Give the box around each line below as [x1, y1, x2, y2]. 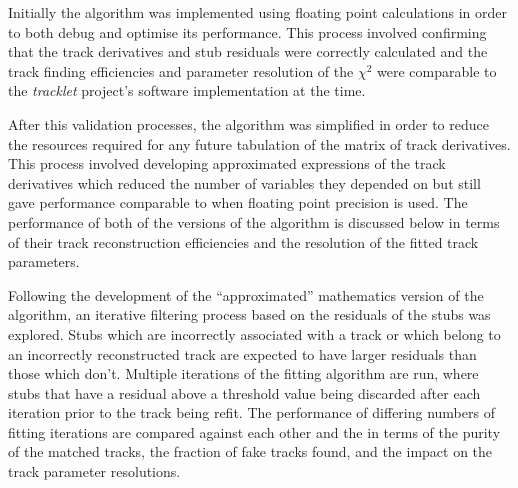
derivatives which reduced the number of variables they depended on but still [8, 172, 481, 193]
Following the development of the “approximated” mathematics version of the [8, 284, 484, 305]
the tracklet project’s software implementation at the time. [8, 80, 366, 101]
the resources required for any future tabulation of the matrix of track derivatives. [8, 133, 511, 154]
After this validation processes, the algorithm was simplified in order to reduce [8, 113, 489, 134]
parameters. [8, 251, 80, 272]
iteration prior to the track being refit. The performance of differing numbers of [8, 402, 495, 423]
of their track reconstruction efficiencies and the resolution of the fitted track [8, 231, 479, 252]
